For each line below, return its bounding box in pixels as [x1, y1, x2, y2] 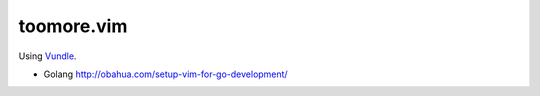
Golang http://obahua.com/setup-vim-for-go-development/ [43, 68, 289, 80]
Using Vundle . [18, 50, 77, 62]
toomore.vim [18, 15, 128, 37]
